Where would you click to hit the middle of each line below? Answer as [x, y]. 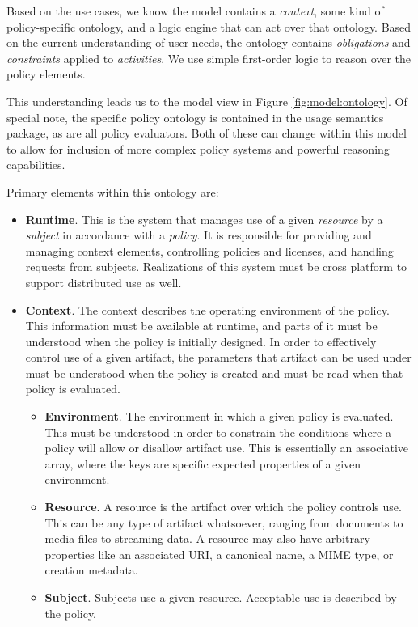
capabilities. [36, 165]
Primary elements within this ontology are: [113, 191]
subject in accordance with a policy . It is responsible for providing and [198, 235]
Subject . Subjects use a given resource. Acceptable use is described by [221, 597]
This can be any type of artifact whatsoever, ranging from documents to [224, 522]
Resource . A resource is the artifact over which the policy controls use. [223, 507]
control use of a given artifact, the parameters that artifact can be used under [218, 357]
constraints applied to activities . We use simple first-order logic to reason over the [209, 58]
